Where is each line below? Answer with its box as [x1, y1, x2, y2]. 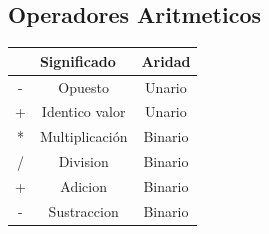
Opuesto [58, 76, 109, 97]
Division [58, 151, 109, 172]
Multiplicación [39, 126, 128, 147]
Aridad [141, 50, 191, 71]
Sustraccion [48, 200, 119, 221]
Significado [39, 50, 116, 71]
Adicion [60, 175, 108, 196]
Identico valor [41, 101, 126, 122]
